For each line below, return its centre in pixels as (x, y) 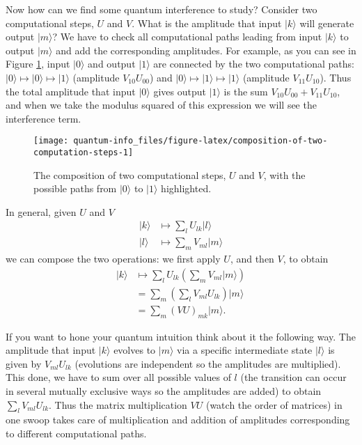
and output (112, 64)
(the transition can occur (293, 377)
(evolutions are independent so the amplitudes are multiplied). (208, 363)
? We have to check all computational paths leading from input (187, 37)
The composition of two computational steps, (130, 174)
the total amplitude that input (71, 91)
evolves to (135, 350)
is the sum (246, 91)
